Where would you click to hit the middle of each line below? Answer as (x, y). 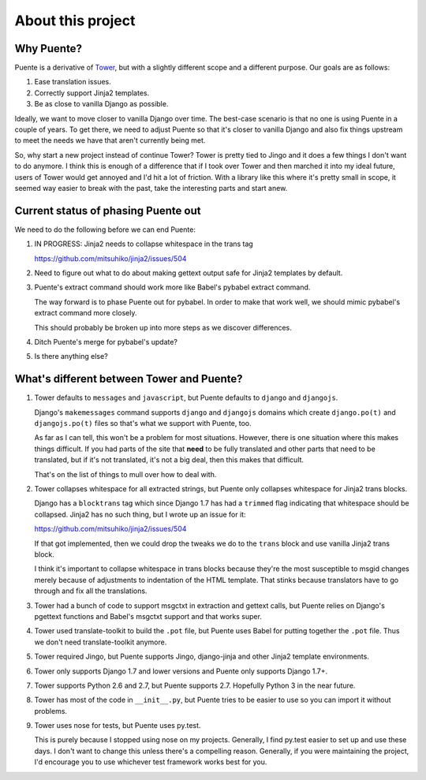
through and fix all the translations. (91, 591)
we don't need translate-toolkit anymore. (101, 642)
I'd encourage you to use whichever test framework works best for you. (151, 762)
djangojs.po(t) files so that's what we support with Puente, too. (143, 424)
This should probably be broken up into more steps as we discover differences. (163, 327)
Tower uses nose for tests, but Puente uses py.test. (118, 726)
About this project (75, 21)
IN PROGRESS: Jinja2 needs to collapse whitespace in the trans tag (144, 244)
